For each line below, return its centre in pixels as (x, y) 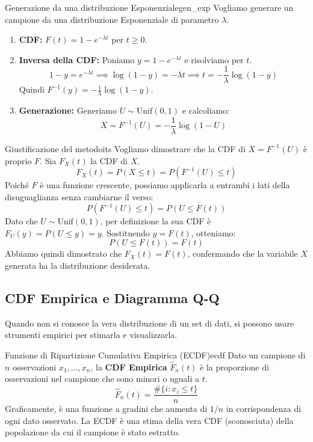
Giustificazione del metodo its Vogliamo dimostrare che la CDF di (125, 148)
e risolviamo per (214, 59)
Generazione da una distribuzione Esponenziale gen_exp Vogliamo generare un (149, 7)
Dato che (21, 221)
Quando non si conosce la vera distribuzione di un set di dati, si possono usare (150, 323)
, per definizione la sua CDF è (156, 221)
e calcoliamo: (206, 110)
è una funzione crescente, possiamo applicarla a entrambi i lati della (165, 185)
